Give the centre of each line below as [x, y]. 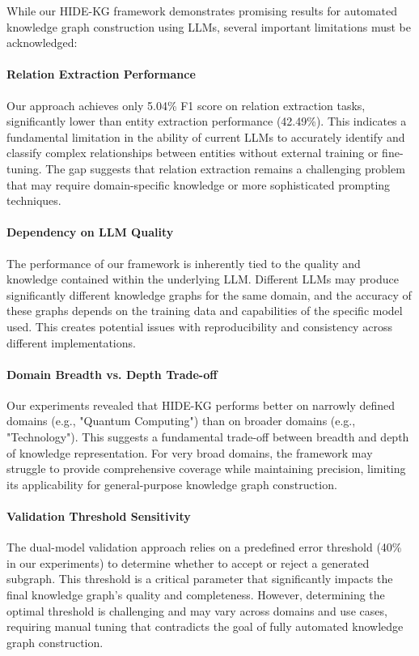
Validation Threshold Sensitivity [99, 516]
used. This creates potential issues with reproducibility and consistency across [199, 326]
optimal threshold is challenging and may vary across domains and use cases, [197, 610]
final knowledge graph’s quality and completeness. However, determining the [196, 595]
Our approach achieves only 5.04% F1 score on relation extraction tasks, [186, 105]
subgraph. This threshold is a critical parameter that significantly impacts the [200, 579]
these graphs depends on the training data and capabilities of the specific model [205, 311]
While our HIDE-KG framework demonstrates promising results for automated [202, 11]
